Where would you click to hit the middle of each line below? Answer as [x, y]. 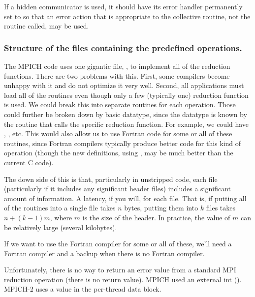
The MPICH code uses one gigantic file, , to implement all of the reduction [117, 66]
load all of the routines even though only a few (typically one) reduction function [126, 95]
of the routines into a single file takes [60, 208]
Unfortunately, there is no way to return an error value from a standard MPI [120, 270]
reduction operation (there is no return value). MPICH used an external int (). [123, 279]
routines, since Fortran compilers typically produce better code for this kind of [123, 143]
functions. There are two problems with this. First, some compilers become [117, 75]
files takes [221, 208]
